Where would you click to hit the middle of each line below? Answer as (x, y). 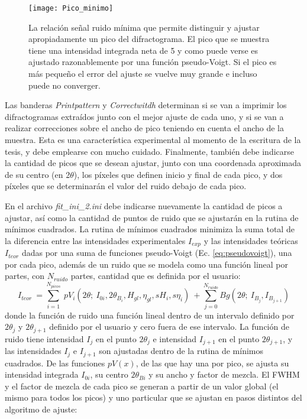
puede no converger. (64, 85)
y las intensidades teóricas (251, 240)
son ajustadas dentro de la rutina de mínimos (181, 351)
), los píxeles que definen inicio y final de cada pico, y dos (178, 174)
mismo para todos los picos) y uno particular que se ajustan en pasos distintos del (153, 397)
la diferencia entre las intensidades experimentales (95, 240)
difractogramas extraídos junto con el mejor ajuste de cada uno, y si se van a (144, 116)
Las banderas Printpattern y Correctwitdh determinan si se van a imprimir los (146, 105)
